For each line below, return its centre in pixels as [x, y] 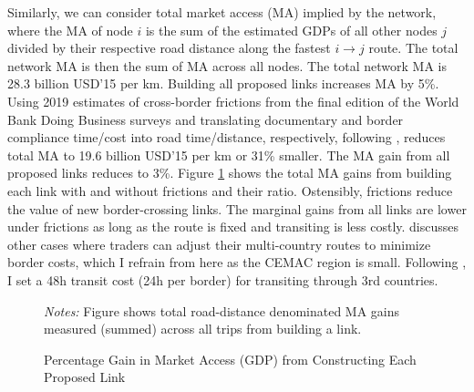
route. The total [413, 48]
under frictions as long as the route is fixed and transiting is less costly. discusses [233, 227]
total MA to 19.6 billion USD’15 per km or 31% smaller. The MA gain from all [229, 155]
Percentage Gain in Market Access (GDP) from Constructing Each [230, 359]
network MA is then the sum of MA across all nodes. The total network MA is [227, 65]
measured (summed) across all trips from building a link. [203, 329]
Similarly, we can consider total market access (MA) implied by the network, [222, 12]
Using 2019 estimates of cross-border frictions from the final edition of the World [233, 101]
